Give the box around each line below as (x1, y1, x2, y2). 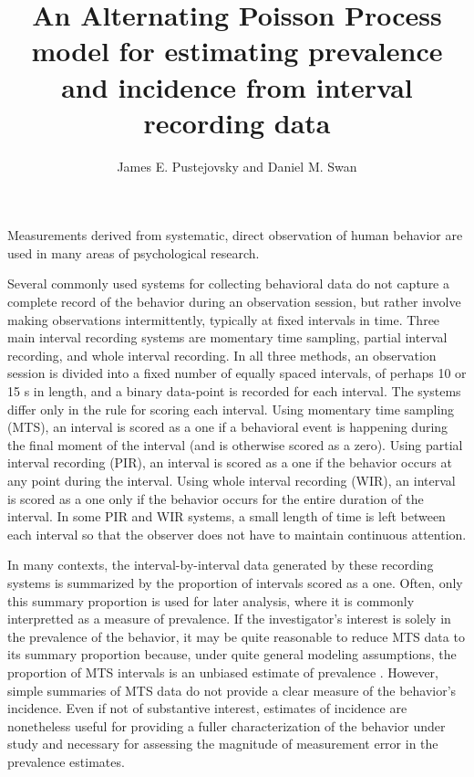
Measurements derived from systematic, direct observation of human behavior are (7, 226, 463, 245)
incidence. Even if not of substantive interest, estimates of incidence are (7, 698, 407, 718)
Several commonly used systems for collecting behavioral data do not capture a (7, 274, 450, 293)
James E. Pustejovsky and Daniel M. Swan (117, 156, 357, 175)
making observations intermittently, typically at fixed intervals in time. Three (7, 310, 440, 329)
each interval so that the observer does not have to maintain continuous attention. (7, 524, 467, 543)
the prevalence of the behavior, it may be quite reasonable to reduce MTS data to (7, 626, 465, 646)
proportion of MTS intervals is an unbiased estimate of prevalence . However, (7, 662, 439, 681)
